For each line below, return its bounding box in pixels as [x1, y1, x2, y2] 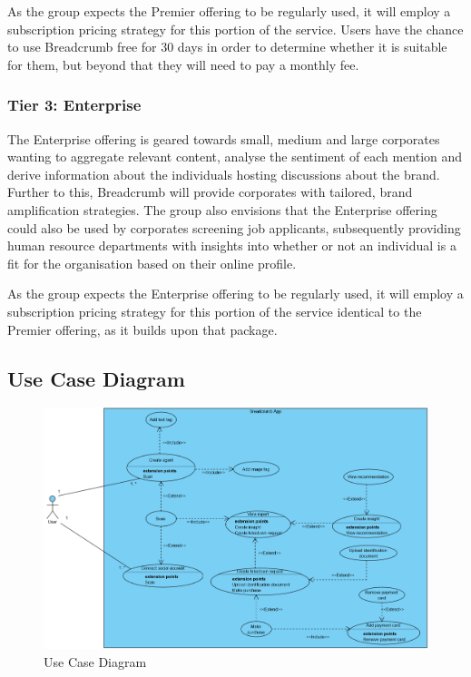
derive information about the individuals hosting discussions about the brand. [7, 164, 440, 183]
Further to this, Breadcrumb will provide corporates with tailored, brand [7, 182, 413, 201]
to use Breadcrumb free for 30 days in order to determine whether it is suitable [7, 37, 447, 56]
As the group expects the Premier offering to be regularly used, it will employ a [7, 2, 451, 20]
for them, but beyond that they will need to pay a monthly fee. [7, 54, 359, 74]
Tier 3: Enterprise [7, 93, 142, 116]
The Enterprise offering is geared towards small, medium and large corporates [7, 129, 440, 148]
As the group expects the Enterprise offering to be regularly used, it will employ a [7, 284, 464, 303]
